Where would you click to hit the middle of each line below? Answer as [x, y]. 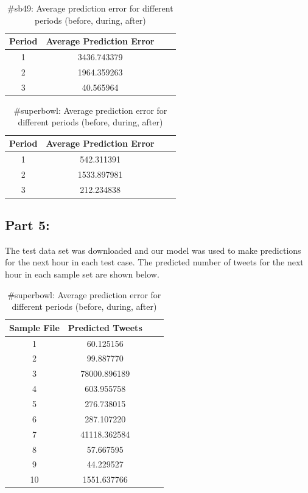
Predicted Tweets [105, 327]
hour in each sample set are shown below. [82, 274]
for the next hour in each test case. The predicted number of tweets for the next [154, 262]
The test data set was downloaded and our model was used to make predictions [153, 250]
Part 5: [27, 225]
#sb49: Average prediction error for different [90, 8]
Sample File [34, 327]
